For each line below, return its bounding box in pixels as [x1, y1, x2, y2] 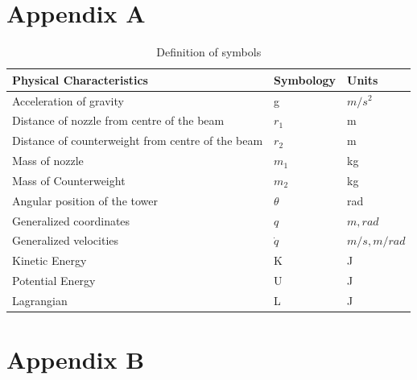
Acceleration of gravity [12, 92, 124, 109]
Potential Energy [12, 272, 96, 289]
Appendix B [6, 343, 145, 376]
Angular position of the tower [12, 192, 159, 209]
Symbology [274, 71, 336, 88]
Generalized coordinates [12, 212, 130, 229]
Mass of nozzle [12, 152, 84, 169]
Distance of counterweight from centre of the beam [12, 132, 263, 149]
